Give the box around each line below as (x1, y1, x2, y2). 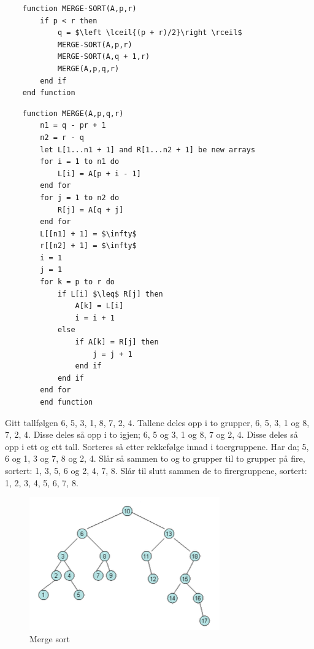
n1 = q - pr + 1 (40, 121, 106, 130)
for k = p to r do (40, 278, 115, 287)
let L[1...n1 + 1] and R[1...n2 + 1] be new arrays (40, 145, 256, 154)
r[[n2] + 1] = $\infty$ (40, 241, 137, 251)
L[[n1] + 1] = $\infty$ (40, 229, 137, 238)
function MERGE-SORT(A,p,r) (22, 4, 137, 13)
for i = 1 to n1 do (40, 157, 120, 166)
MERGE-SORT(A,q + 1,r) (57, 52, 150, 61)
